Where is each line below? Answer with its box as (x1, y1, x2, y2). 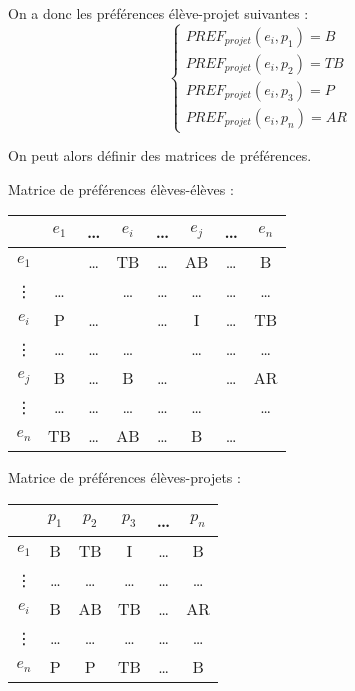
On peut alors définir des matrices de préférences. (8, 145, 312, 166)
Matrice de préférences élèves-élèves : (8, 178, 234, 199)
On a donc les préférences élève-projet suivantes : (8, 3, 309, 23)
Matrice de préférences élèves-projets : (8, 467, 241, 488)
